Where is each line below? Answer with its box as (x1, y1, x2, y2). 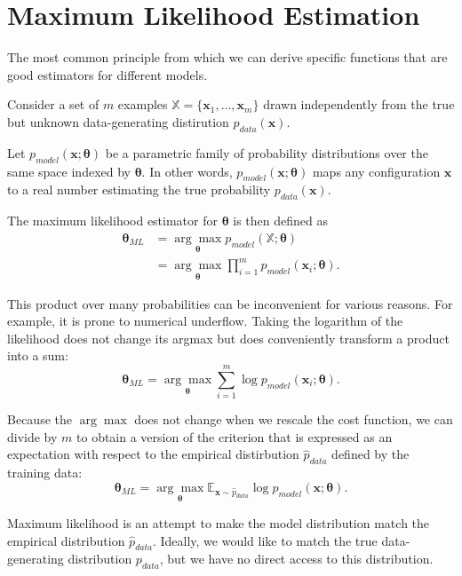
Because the (7, 410, 72, 429)
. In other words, (141, 162, 233, 180)
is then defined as (233, 211, 328, 230)
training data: (7, 463, 83, 482)
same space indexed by (7, 162, 131, 180)
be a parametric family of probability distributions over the (105, 143, 428, 162)
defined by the (331, 445, 410, 463)
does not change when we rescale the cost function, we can (134, 410, 453, 429)
